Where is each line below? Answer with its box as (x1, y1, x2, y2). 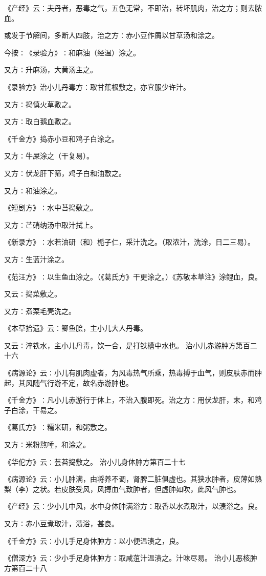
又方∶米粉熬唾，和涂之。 (4, 439, 90, 450)
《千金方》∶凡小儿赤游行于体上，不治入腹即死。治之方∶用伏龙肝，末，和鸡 (4, 394, 262, 405)
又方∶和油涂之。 (4, 185, 61, 195)
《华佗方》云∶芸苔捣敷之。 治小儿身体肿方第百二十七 (4, 456, 186, 467)
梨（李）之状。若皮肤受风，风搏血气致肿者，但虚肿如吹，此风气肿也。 (4, 483, 240, 494)
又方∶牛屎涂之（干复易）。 (4, 150, 94, 161)
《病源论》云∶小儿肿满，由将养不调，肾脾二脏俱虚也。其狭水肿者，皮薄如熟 (4, 473, 262, 484)
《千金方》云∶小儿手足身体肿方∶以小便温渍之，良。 (4, 535, 183, 546)
